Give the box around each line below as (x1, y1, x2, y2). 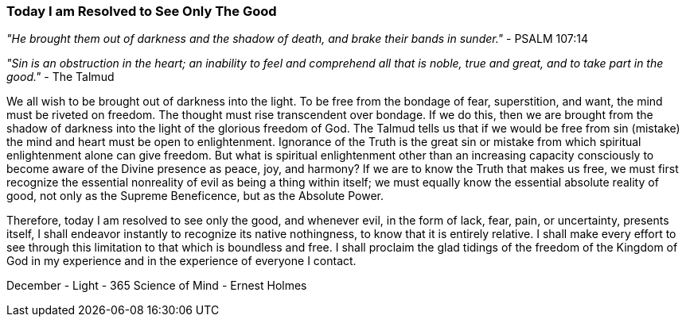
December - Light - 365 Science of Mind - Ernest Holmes (6, 279, 307, 293)
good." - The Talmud (6, 70, 115, 84)
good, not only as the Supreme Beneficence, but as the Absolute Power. (6, 189, 384, 203)
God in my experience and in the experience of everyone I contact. (6, 254, 357, 268)
